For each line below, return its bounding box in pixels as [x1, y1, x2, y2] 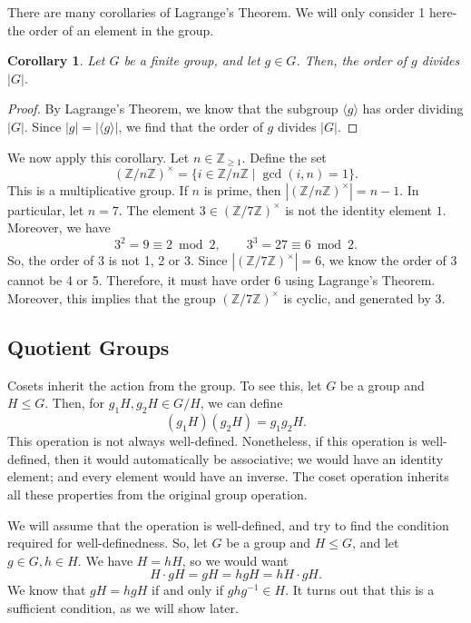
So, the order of [7, 251, 94, 270]
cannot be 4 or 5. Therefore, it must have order [7, 271, 270, 290]
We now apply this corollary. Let [7, 147, 190, 166]
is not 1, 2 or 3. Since [108, 251, 228, 270]
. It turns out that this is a [285, 580, 435, 599]
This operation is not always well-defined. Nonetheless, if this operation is [7, 431, 417, 450]
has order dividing [362, 99, 464, 118]
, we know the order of [321, 251, 446, 270]
